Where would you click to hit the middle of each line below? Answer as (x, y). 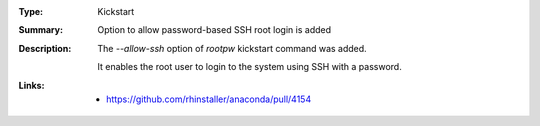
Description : (45, 48)
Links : (31, 85)
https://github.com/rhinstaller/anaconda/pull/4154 (209, 99)
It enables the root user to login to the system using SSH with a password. (249, 67)
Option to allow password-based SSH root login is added (214, 30)
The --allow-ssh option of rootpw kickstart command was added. (232, 48)
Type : (31, 11)
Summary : (41, 30)
